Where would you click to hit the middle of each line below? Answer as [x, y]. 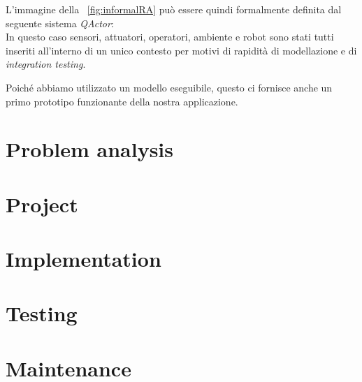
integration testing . [46, 64]
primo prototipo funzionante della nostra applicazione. [122, 101]
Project [42, 204]
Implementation [84, 259]
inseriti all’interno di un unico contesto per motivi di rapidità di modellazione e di [181, 50]
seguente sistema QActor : [60, 23]
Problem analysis [89, 149]
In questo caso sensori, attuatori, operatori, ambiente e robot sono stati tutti [170, 37]
